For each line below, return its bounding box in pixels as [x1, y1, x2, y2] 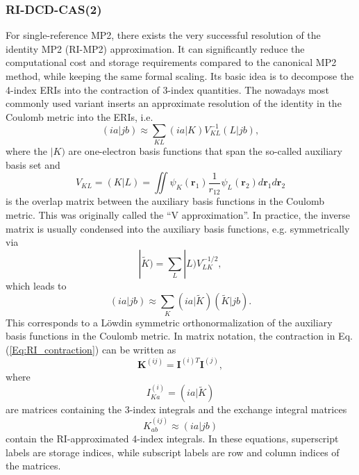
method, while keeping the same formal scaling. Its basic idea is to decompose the [6, 69, 354, 83]
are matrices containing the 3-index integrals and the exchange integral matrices [6, 402, 347, 417]
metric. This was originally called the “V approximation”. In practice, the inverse [6, 208, 350, 222]
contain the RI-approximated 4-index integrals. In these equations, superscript [6, 431, 339, 446]
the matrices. [6, 458, 61, 473]
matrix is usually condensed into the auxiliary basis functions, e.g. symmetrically [6, 221, 350, 235]
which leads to [6, 278, 67, 292]
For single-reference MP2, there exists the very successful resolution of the [6, 28, 321, 42]
